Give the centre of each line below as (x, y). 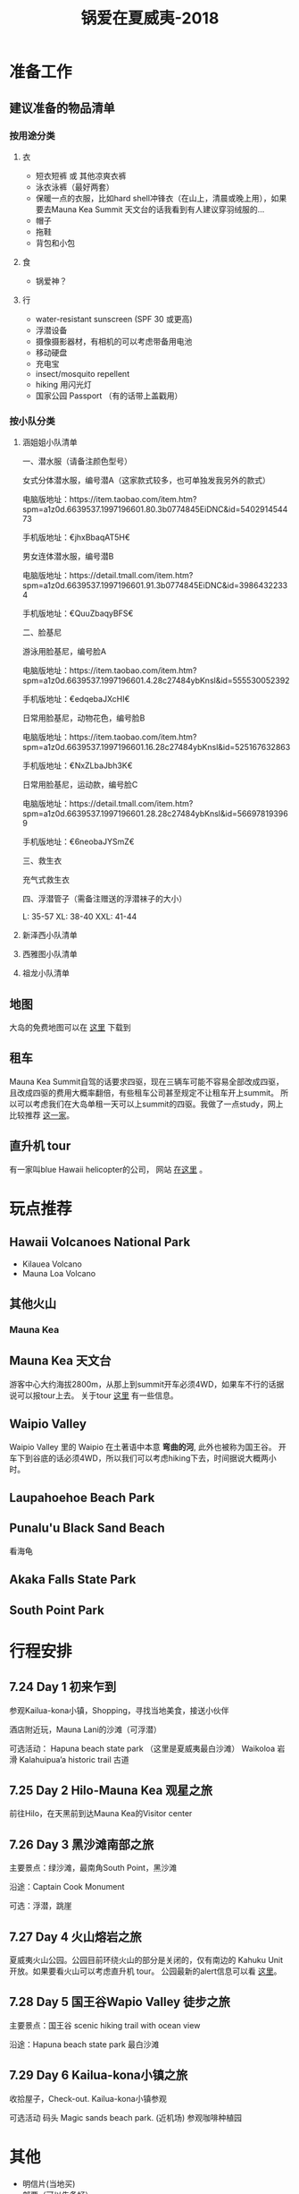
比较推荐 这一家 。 (42, 1114)
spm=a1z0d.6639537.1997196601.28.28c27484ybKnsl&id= (130, 814)
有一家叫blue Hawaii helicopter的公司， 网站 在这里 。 (108, 1169)
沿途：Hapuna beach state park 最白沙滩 (84, 2044)
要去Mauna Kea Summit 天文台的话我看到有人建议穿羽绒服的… (150, 209)
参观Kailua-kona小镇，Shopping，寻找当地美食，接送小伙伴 (119, 1710)
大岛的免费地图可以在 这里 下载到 (70, 1027)
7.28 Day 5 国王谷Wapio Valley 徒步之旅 (120, 2002)
